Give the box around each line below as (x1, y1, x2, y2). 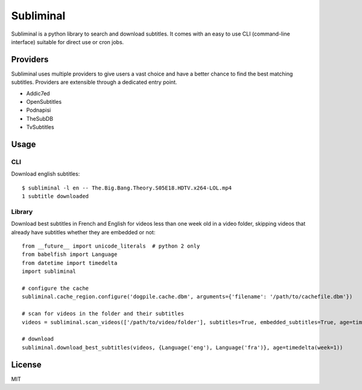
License (11, 359, 42, 369)
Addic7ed (26, 89, 51, 97)
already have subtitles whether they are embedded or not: (11, 228, 156, 235)
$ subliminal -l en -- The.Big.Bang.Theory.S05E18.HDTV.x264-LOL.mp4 (22, 184, 232, 191)
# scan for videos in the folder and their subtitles (22, 310, 184, 317)
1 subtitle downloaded (22, 193, 89, 200)
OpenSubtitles (26, 98, 62, 106)
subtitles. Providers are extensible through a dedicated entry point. (11, 78, 177, 86)
